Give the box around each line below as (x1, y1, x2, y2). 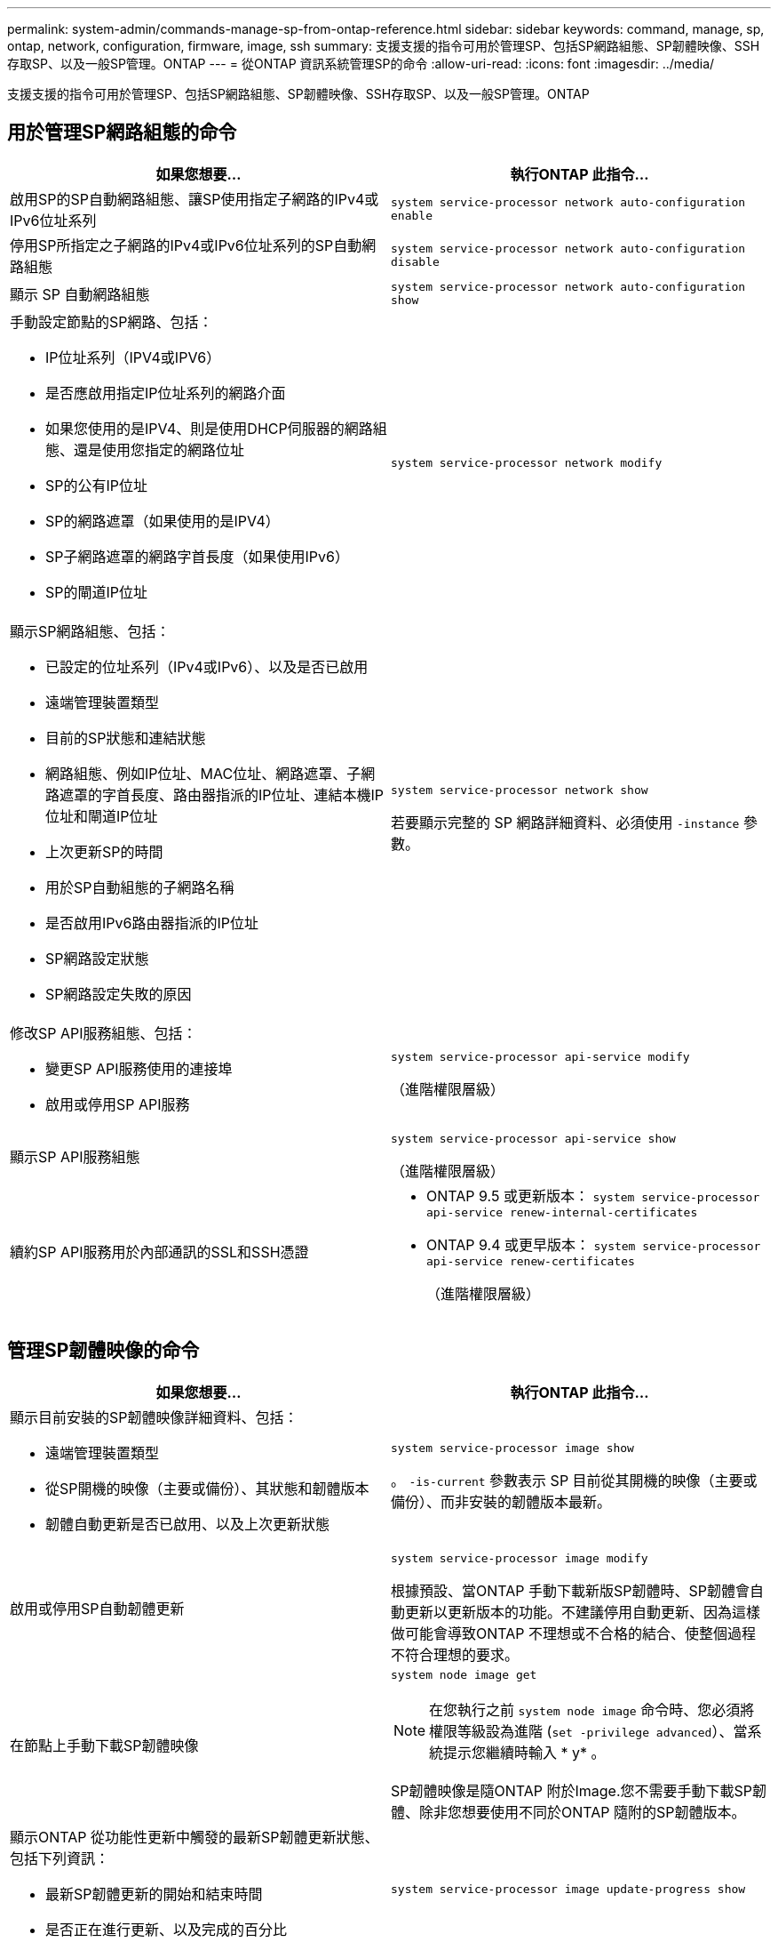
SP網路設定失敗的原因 (45, 984, 192, 1003)
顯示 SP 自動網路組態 (10, 285, 150, 303)
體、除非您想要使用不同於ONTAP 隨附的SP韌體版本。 (391, 1802, 746, 1821)
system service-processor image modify (391, 1551, 648, 1565)
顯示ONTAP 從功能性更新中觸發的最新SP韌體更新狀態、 (10, 1827, 379, 1846)
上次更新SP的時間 (45, 842, 163, 861)
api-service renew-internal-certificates (426, 1205, 698, 1219)
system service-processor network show (391, 783, 648, 798)
